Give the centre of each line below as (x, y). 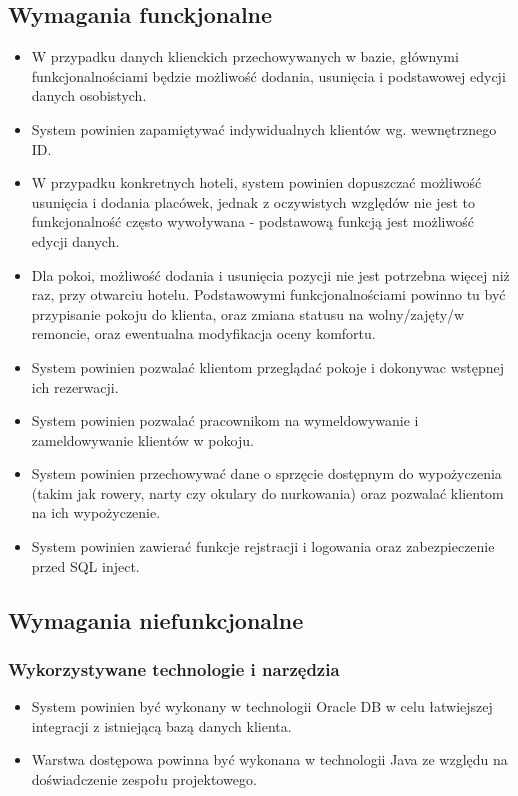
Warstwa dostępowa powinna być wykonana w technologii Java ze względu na (269, 759)
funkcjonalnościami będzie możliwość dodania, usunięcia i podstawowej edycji (268, 75)
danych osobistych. (89, 95)
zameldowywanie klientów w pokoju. (142, 439)
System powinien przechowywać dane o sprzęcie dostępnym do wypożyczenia (266, 473)
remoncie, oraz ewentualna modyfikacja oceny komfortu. (203, 333)
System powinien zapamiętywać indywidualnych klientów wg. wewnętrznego (264, 128)
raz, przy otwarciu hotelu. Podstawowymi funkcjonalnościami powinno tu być (268, 294)
